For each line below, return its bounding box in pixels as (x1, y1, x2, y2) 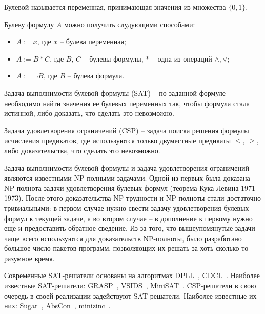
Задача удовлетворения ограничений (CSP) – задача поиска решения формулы (4, 125, 249, 135)
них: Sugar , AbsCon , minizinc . (4, 300, 111, 311)
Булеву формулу (4, 18, 54, 29)
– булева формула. (67, 70, 125, 81)
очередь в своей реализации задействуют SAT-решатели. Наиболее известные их (4, 290, 257, 301)
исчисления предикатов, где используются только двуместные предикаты (4, 135, 231, 146)
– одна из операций (151, 53, 212, 64)
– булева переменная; (60, 36, 126, 47)
